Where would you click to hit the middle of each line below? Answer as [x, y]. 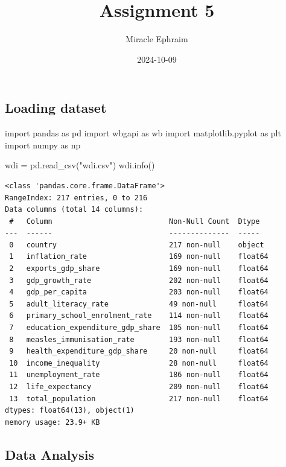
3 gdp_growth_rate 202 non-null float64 [139, 280]
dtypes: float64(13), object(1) [70, 411]
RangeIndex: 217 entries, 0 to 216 [76, 198]
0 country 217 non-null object [137, 245]
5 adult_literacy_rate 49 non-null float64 [139, 304]
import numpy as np [43, 145]
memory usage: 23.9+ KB [52, 422]
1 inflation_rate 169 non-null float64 [139, 257]
